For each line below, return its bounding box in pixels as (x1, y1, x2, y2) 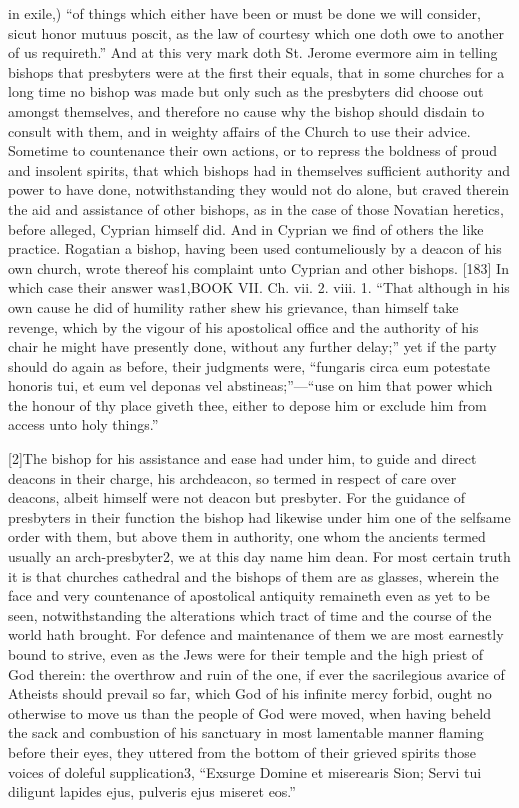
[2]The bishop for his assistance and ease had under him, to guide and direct (8, 448, 477, 469)
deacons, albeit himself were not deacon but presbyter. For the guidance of (8, 487, 466, 508)
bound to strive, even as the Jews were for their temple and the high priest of (8, 644, 484, 664)
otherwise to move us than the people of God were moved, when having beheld (8, 702, 491, 723)
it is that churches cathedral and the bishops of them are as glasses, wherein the (8, 565, 499, 586)
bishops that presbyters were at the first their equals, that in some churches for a (8, 61, 505, 82)
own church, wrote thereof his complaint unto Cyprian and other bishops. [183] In (8, 257, 509, 278)
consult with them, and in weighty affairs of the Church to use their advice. (8, 120, 471, 141)
